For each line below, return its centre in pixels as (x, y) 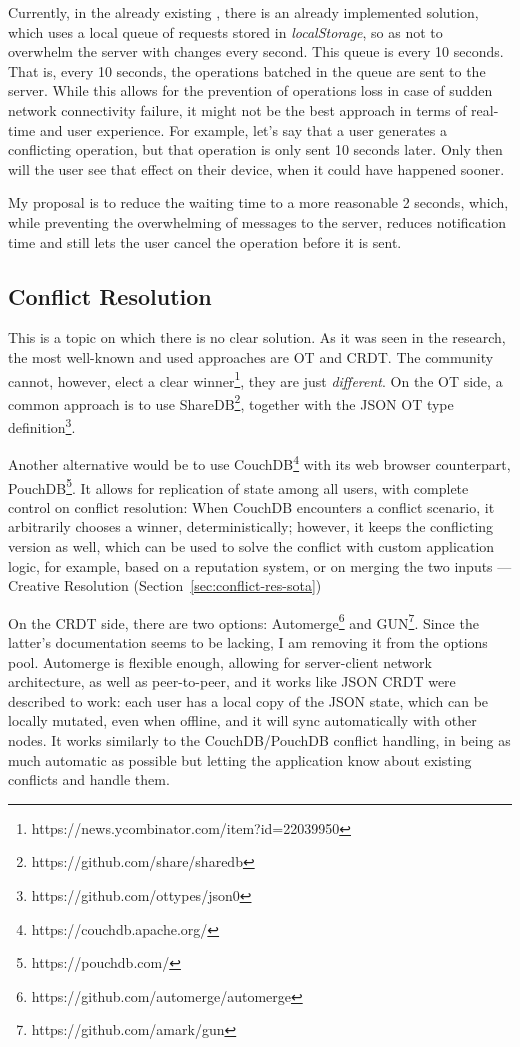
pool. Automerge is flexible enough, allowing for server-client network (220, 661)
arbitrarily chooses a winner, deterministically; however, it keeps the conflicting (251, 526)
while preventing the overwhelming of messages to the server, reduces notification (257, 221)
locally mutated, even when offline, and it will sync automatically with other (242, 720)
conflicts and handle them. (89, 779)
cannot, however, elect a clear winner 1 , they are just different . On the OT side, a (255, 379)
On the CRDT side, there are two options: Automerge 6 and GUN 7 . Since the (243, 621)
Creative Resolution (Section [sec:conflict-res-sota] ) (165, 585)
